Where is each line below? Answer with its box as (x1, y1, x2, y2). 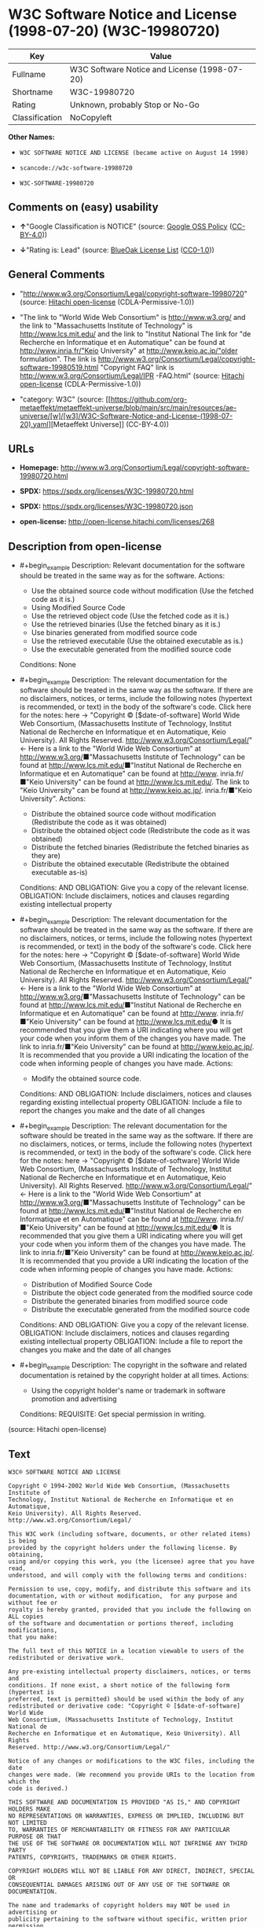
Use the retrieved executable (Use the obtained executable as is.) (31, 636, 244, 645)
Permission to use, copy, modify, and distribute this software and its (8, 1585, 251, 1593)
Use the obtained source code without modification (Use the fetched (31, 585, 254, 595)
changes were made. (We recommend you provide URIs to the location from (8, 1771, 255, 1778)
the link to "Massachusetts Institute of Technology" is (19, 321, 193, 330)
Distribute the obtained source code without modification (31, 809, 217, 818)
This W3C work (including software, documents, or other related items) (8, 1530, 251, 1538)
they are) (31, 850, 61, 860)
